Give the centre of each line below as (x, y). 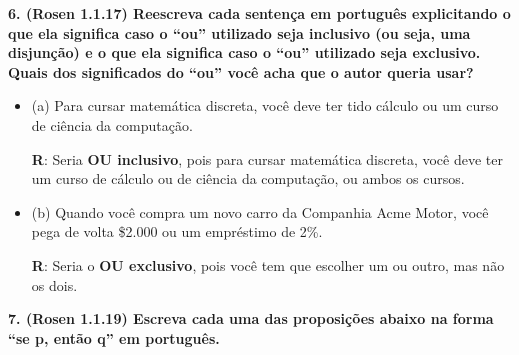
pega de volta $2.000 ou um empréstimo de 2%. (177, 231)
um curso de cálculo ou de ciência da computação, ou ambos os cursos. (248, 178)
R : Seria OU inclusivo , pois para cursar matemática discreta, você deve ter (267, 158)
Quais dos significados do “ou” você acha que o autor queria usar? (241, 71)
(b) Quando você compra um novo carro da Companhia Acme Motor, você (260, 211)
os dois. (54, 284)
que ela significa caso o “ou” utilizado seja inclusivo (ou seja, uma (239, 32)
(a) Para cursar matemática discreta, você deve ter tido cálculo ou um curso (265, 105)
